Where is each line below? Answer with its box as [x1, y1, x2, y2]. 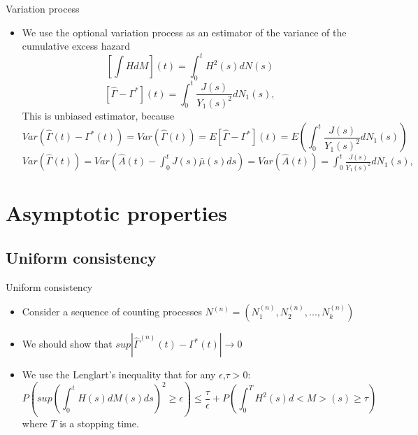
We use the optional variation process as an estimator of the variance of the [22, 24, 347, 39]
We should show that [22, 336, 113, 351]
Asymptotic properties [6, 199, 227, 227]
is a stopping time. [59, 415, 139, 430]
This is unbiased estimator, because [22, 108, 175, 122]
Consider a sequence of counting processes [22, 304, 202, 319]
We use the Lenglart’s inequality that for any [22, 367, 216, 382]
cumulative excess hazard [22, 38, 130, 53]
